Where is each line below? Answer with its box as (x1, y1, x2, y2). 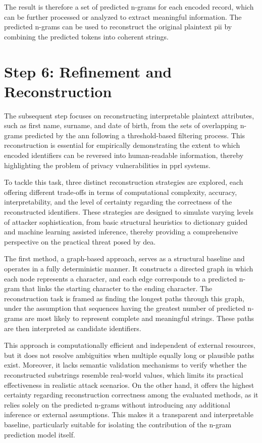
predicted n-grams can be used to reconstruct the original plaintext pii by (4, 21, 232, 32)
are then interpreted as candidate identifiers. (4, 323, 141, 333)
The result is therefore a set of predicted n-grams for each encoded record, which (4, 2, 254, 12)
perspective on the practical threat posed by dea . (4, 236, 156, 247)
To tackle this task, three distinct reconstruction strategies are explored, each (4, 177, 243, 187)
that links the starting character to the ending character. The (22, 283, 213, 294)
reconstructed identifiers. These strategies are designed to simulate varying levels (4, 207, 253, 217)
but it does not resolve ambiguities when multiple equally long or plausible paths (4, 349, 254, 360)
